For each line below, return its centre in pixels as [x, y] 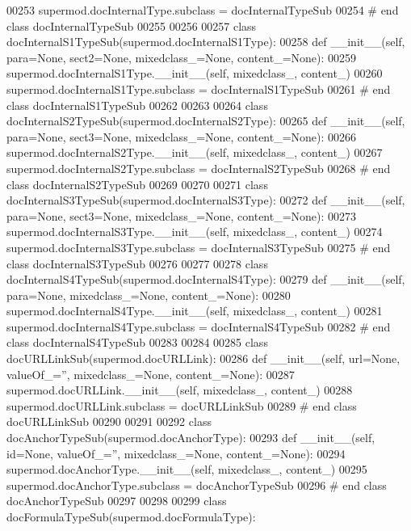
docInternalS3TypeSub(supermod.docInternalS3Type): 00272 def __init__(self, [206, 200]
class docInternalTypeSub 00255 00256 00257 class [132, 25]
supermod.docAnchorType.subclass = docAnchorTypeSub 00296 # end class [197, 485]
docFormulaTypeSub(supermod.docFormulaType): [131, 516]
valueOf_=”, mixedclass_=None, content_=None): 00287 [151, 374]
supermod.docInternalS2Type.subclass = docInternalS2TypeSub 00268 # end [199, 168]
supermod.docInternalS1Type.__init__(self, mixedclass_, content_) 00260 [195, 73]
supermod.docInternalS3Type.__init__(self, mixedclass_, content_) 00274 [195, 232]
